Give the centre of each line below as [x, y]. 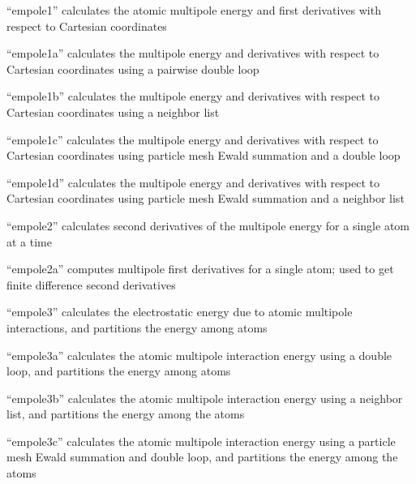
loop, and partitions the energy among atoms [119, 371]
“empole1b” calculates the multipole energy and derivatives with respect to [193, 96]
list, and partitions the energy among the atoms [126, 414]
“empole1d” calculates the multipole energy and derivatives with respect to [193, 182]
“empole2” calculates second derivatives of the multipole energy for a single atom [208, 225]
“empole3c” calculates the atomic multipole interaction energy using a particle [201, 441]
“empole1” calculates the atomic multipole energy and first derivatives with [194, 10]
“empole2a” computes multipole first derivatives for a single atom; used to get [200, 269]
